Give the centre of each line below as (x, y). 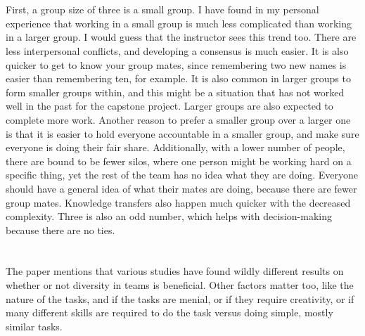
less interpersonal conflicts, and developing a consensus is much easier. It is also (177, 50)
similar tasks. (34, 326)
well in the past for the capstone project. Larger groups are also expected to (169, 106)
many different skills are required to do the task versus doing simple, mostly (169, 312)
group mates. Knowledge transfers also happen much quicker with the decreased (178, 202)
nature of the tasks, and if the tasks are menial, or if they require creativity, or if (180, 298)
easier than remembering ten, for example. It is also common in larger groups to (178, 78)
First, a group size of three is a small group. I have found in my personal (162, 9)
